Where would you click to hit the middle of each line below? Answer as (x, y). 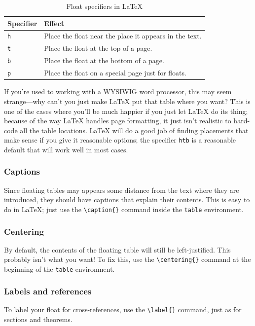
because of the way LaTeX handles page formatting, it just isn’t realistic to (118, 121)
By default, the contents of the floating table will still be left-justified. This (117, 249)
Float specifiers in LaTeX (105, 6)
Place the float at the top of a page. (98, 48)
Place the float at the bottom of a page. (104, 60)
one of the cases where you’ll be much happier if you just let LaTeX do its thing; (126, 111)
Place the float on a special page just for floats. (115, 73)
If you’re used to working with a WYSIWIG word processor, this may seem (118, 91)
